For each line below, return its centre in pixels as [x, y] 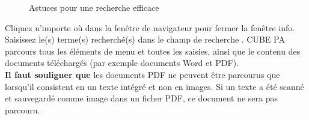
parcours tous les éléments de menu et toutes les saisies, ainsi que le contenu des [153, 51]
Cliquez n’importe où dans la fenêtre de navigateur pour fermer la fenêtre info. [150, 27]
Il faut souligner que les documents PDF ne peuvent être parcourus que [142, 74]
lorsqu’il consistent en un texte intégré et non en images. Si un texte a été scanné [154, 86]
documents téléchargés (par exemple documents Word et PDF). [122, 63]
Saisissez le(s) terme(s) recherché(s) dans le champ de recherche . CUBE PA [145, 39]
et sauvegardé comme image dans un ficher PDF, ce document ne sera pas [141, 98]
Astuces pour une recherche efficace [94, 7]
